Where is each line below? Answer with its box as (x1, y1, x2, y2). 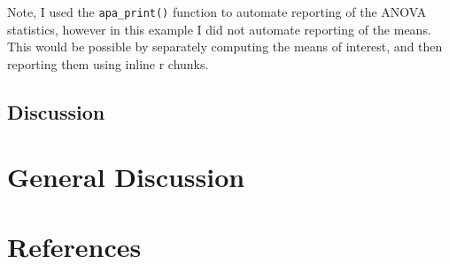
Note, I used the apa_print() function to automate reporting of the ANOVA (7, 3, 427, 20)
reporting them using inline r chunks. (7, 54, 209, 73)
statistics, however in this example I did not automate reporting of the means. (7, 19, 431, 38)
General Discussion (7, 159, 245, 195)
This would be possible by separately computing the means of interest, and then (7, 37, 443, 56)
